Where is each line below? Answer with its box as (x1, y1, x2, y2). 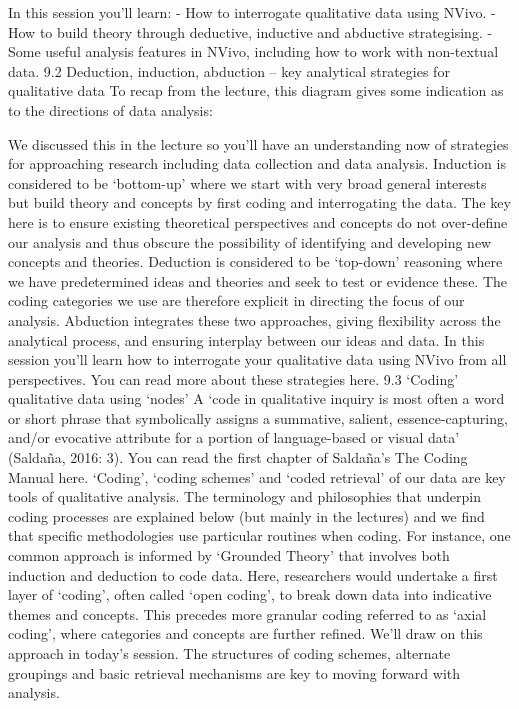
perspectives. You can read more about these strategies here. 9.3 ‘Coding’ (8, 368, 459, 389)
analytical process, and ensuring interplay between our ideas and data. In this (8, 329, 485, 350)
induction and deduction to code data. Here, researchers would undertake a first (8, 564, 498, 585)
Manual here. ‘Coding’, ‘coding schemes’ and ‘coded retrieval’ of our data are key (8, 466, 506, 487)
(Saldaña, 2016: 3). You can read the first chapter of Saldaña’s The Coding (8, 447, 468, 468)
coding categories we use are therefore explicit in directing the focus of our (8, 290, 465, 311)
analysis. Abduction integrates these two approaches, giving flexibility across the (8, 309, 501, 330)
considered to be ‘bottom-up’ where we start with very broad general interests (8, 172, 487, 193)
